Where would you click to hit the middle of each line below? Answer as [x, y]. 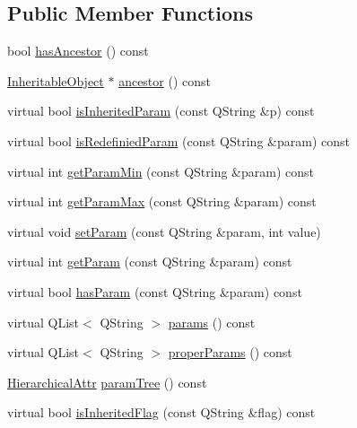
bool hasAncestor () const [78, 51]
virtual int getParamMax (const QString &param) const [162, 201]
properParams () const [230, 352]
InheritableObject [56, 80]
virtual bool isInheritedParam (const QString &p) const [161, 111]
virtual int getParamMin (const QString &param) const [161, 171]
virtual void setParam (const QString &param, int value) [164, 231]
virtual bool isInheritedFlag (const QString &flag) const [161, 412]
